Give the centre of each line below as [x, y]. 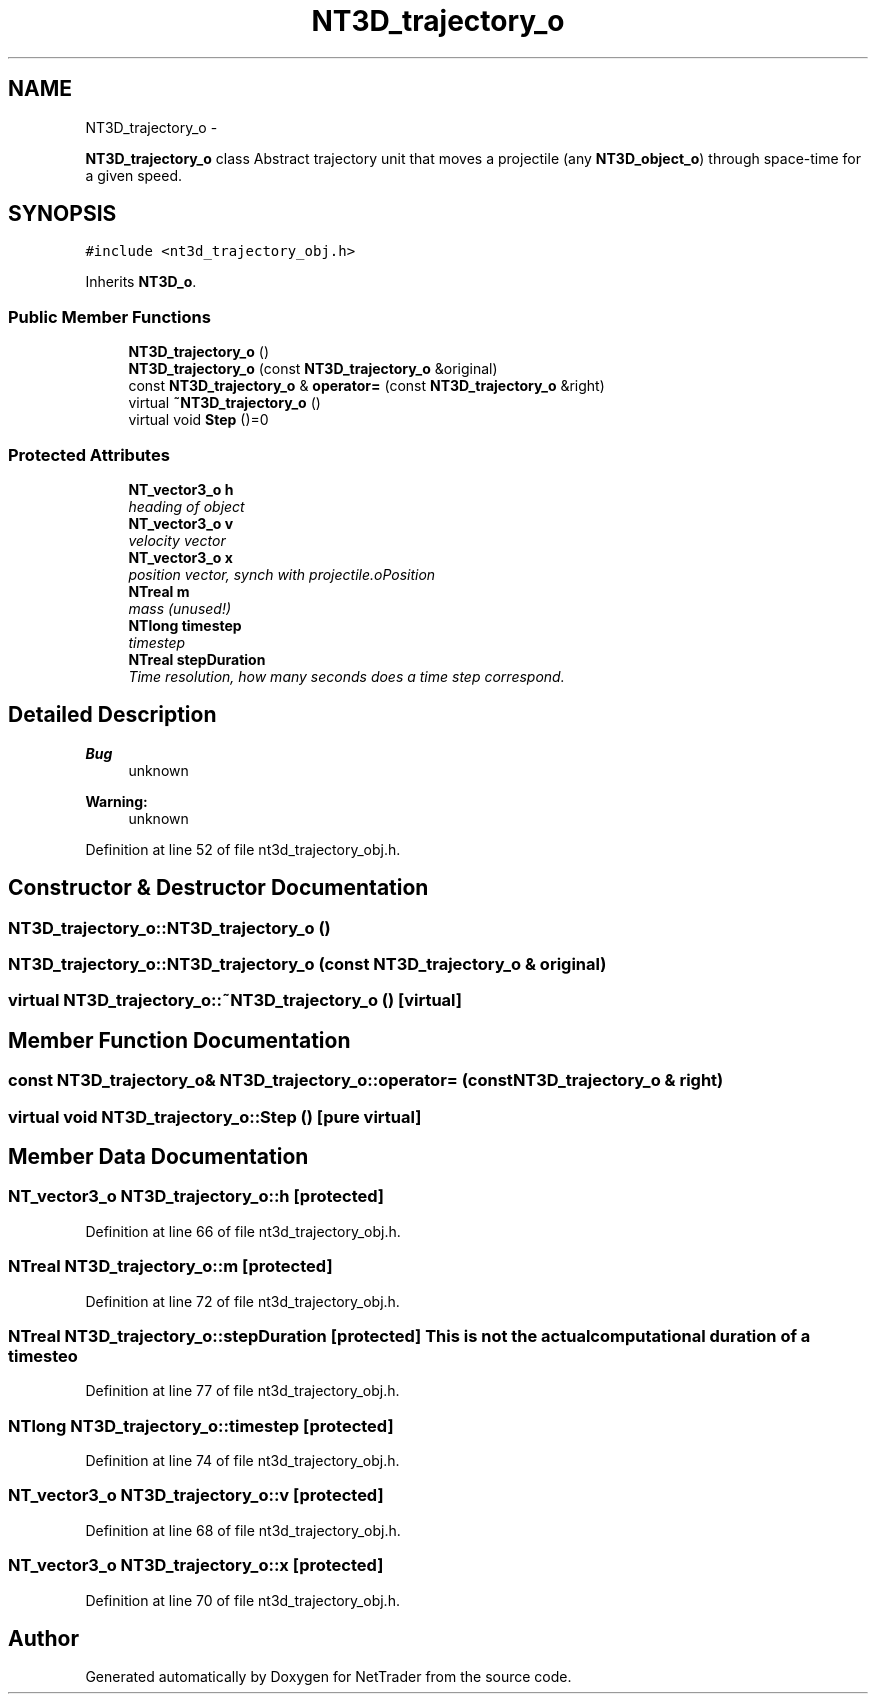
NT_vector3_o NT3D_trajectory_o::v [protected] [196, 1495]
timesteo [43, 1355]
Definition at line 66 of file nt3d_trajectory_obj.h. [243, 1231]
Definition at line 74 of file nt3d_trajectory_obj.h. [242, 1461]
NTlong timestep [185, 625]
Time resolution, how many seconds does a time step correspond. [346, 676]
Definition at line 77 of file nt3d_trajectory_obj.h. [242, 1391]
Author [43, 1638]
